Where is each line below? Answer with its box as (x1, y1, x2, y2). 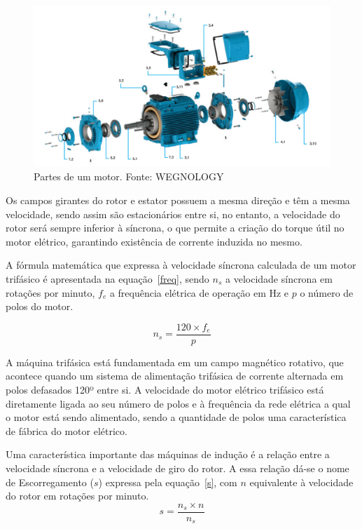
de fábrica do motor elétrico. (6, 423, 127, 438)
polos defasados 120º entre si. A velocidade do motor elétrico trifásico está (6, 382, 324, 396)
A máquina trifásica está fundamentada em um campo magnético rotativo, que (6, 354, 344, 369)
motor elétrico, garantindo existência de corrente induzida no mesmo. (6, 234, 302, 248)
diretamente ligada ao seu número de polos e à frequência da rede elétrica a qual (6, 396, 351, 410)
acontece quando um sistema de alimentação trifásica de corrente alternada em (6, 368, 344, 383)
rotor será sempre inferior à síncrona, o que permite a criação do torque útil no (6, 220, 344, 235)
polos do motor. (6, 299, 74, 314)
